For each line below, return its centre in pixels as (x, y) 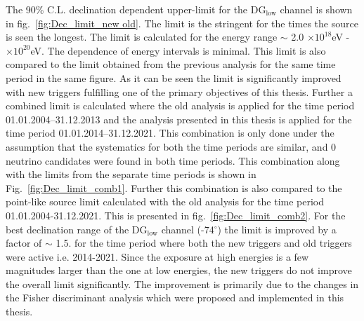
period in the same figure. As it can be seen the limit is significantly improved (174, 77)
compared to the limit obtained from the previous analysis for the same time (171, 64)
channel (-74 (188, 229)
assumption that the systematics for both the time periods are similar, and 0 (171, 146)
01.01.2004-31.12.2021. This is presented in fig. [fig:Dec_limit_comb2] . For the (176, 215)
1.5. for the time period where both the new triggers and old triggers (204, 243)
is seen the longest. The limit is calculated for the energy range (142, 37)
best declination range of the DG (77, 229)
